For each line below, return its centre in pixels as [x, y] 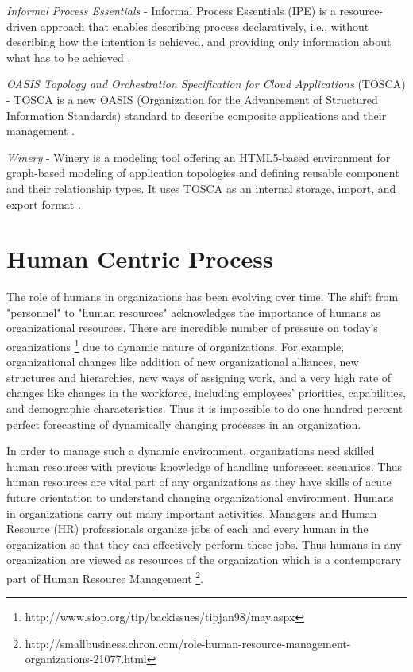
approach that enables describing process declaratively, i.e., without [205, 26]
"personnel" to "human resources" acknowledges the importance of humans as [194, 312]
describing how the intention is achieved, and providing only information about [199, 42]
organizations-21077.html [86, 659]
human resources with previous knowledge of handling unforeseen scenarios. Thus [205, 466]
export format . [44, 204]
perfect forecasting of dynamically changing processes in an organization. [184, 424]
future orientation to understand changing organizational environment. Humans [200, 498]
